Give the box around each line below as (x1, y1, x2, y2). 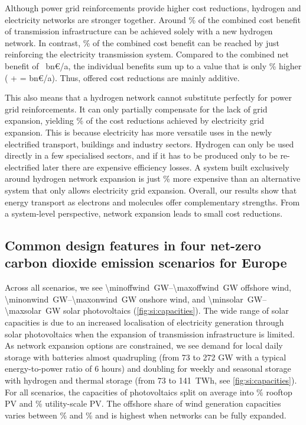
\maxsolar (5, 304, 41, 317)
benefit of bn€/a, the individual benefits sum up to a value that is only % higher (5, 59, 302, 72)
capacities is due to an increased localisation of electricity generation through (5, 316, 284, 329)
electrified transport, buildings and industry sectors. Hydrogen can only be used (5, 137, 294, 150)
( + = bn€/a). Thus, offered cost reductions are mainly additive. (5, 71, 240, 83)
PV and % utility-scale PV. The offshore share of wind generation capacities (5, 397, 281, 410)
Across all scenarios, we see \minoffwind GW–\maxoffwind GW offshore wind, (5, 281, 291, 294)
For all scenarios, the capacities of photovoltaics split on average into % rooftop (5, 385, 292, 398)
